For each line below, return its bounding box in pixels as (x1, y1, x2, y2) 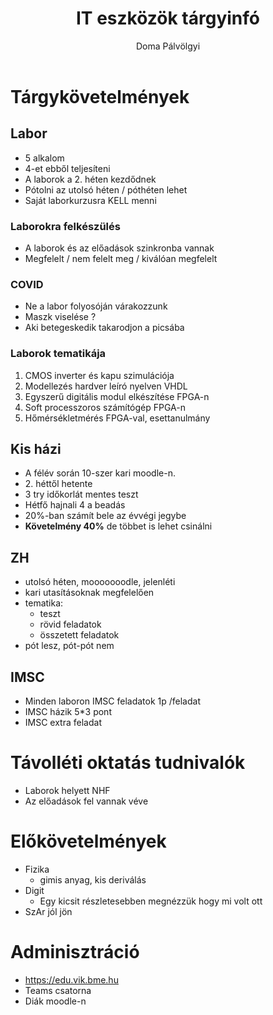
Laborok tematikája (10, 347, 107, 361)
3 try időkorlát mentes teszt (24, 488, 139, 501)
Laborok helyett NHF (24, 785, 111, 797)
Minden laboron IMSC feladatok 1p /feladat (24, 695, 201, 707)
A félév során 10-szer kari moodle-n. (24, 467, 176, 479)
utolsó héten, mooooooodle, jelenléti (24, 576, 176, 588)
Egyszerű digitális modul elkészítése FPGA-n (24, 390, 210, 402)
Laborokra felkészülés (10, 219, 121, 233)
